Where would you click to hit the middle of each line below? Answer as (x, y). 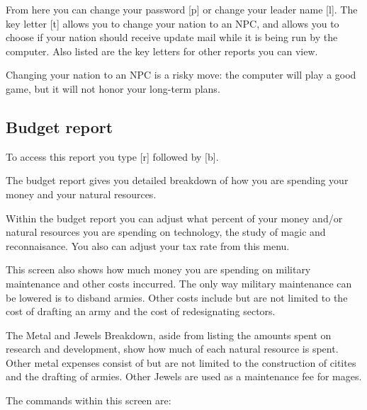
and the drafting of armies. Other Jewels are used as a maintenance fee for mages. (184, 376)
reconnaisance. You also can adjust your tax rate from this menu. (148, 245)
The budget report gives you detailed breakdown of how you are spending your (177, 180)
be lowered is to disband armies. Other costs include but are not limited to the (177, 297)
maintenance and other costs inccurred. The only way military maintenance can (179, 283)
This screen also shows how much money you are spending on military (158, 269)
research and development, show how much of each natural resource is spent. (172, 349)
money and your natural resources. (81, 194)
